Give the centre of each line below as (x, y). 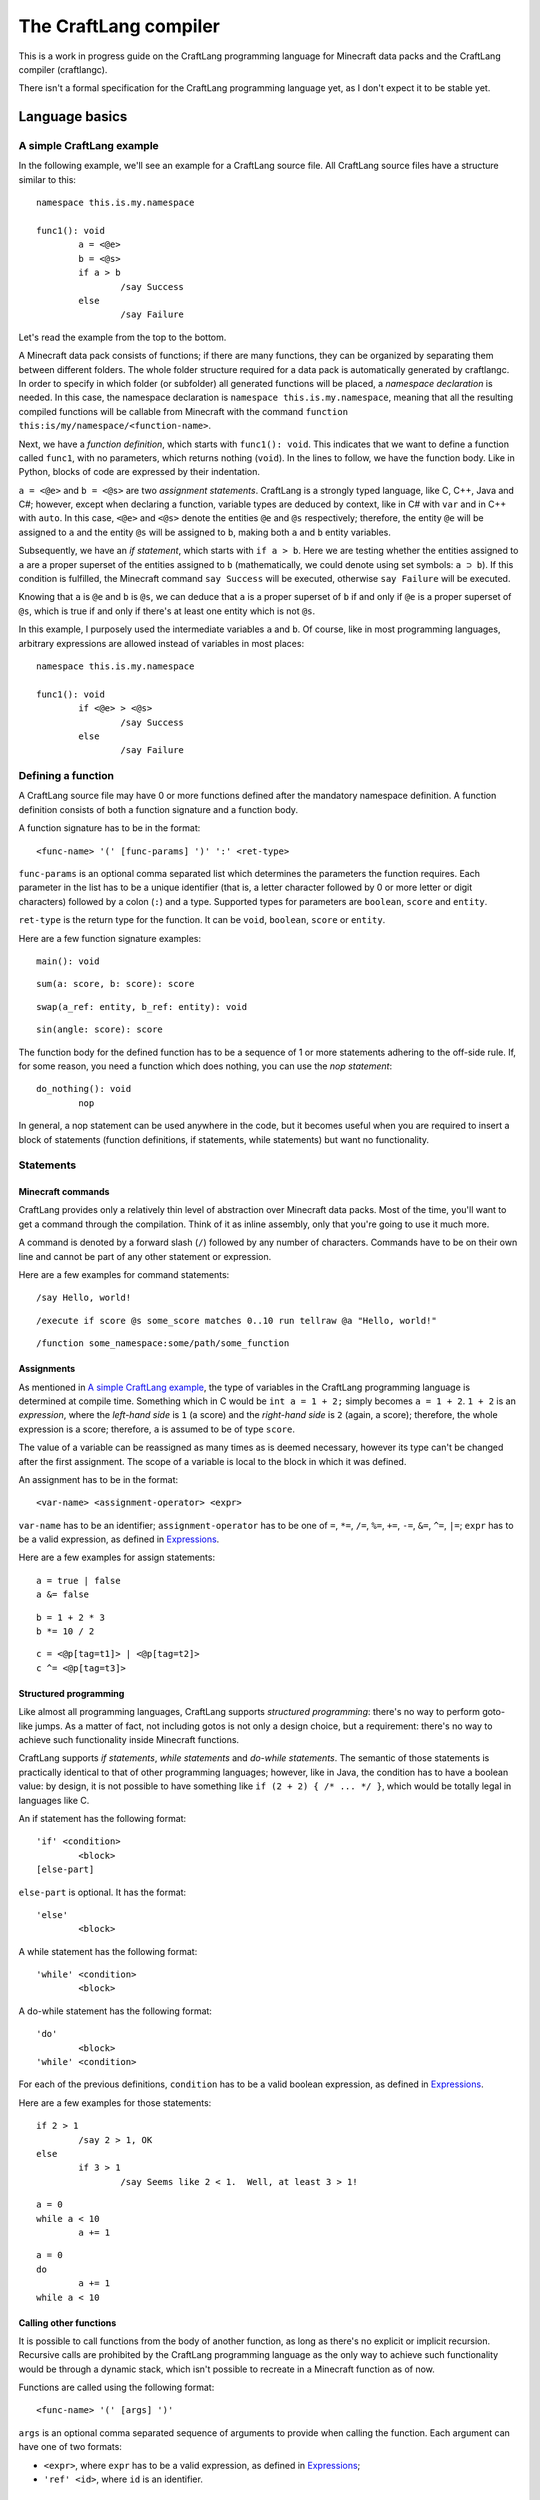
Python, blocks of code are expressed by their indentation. (139, 472)
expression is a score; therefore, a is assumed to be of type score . (156, 1429)
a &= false (63, 1594)
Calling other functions (67, 2322)
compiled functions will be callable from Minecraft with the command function (183, 411)
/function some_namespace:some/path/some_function (163, 1343)
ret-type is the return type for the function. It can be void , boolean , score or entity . (202, 920)
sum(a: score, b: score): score (115, 984)
